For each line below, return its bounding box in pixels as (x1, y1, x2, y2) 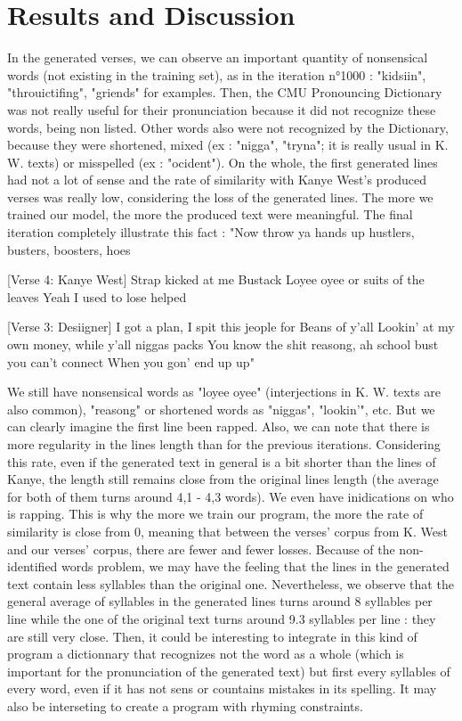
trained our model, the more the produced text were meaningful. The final (7, 205, 413, 224)
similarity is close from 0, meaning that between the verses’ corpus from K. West (7, 521, 448, 540)
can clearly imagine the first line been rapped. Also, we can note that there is (7, 417, 430, 436)
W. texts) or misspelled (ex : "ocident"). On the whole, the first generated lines (7, 152, 438, 171)
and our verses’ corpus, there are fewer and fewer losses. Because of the (7, 539, 395, 558)
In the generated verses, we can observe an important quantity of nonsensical (7, 48, 428, 67)
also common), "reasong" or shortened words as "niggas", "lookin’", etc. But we (7, 399, 435, 418)
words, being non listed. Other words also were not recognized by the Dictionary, (7, 118, 449, 136)
